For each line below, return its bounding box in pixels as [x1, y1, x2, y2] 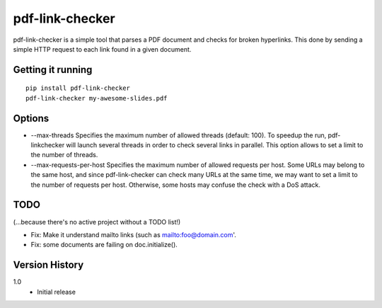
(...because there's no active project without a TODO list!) [13, 217, 181, 226]
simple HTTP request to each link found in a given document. [13, 45, 192, 53]
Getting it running [13, 64, 93, 76]
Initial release [37, 287, 76, 296]
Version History [13, 259, 84, 271]
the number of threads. [30, 151, 98, 159]
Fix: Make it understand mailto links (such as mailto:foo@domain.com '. [30, 230, 237, 239]
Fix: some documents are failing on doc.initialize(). [30, 241, 178, 249]
